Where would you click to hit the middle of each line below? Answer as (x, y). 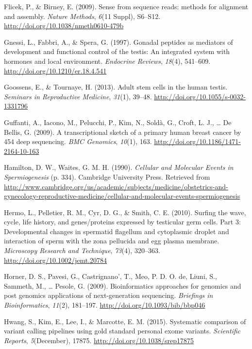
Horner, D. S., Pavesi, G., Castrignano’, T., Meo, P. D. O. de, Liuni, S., (110, 276)
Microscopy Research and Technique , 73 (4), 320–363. (82, 250)
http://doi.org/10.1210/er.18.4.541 (55, 70)
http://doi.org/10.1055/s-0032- (200, 96)
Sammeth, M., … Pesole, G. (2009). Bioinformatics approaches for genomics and (123, 285)
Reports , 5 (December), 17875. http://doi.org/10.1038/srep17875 (99, 340)
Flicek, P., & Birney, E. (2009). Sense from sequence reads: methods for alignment (126, 6)
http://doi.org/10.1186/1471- (197, 141)
